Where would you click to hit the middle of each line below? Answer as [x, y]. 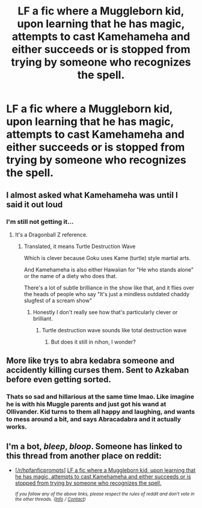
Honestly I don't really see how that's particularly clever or [105, 312]
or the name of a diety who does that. [70, 276]
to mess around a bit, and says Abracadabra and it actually [94, 420]
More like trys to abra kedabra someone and [90, 361]
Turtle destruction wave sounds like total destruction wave [114, 330]
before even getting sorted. [59, 379]
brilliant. [43, 318]
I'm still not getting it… [40, 221]
